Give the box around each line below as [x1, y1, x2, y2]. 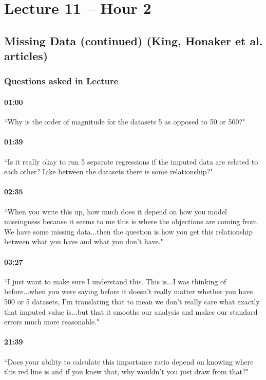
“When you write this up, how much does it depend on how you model [4, 206, 227, 216]
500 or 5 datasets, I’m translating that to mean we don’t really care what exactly [4, 296, 260, 306]
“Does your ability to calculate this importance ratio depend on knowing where [4, 356, 254, 367]
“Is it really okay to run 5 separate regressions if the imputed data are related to [4, 156, 258, 167]
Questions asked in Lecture [4, 75, 119, 87]
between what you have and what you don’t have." [4, 236, 163, 247]
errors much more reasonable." [4, 316, 100, 327]
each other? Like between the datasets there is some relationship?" [4, 166, 213, 177]
